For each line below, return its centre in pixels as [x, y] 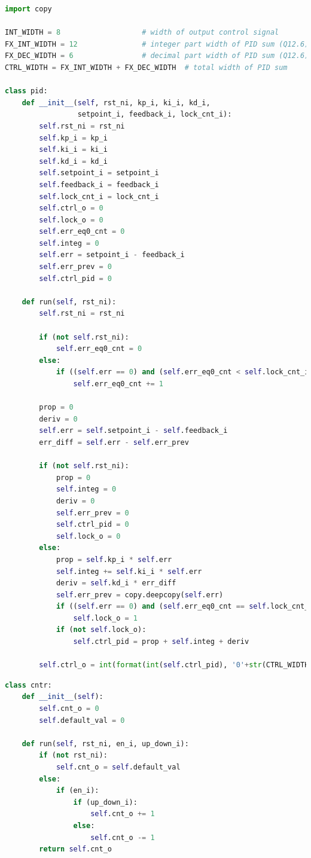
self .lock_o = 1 [105, 618]
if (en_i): [77, 791]
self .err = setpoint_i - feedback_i [112, 255]
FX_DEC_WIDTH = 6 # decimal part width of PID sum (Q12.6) [157, 56]
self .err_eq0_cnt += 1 [118, 384]
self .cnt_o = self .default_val [118, 767]
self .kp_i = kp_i [73, 138]
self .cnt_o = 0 [69, 709]
